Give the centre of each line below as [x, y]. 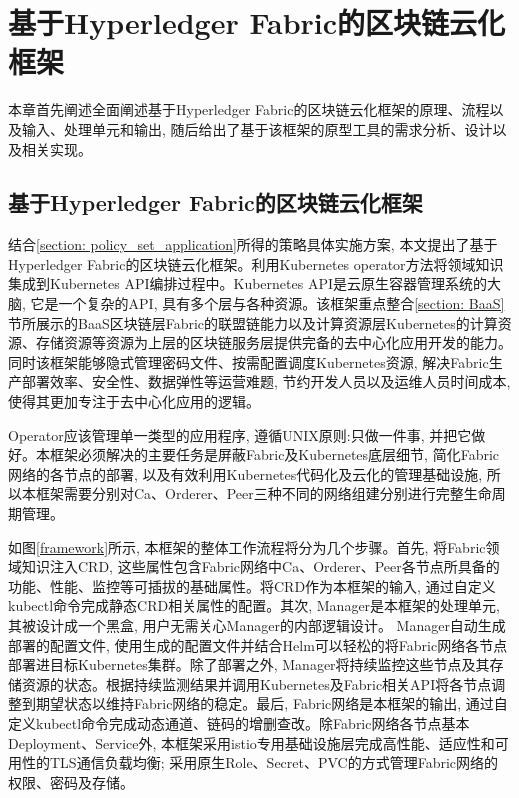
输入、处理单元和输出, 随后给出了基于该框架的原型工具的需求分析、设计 [257, 128]
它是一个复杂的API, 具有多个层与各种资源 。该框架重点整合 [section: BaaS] [267, 303]
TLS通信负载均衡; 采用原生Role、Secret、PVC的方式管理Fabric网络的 [274, 762]
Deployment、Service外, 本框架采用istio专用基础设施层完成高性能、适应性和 [251, 742]
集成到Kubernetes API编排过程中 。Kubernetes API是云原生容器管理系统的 [247, 283]
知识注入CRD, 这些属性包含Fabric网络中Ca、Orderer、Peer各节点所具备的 [260, 566]
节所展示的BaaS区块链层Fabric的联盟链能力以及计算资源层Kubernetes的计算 [253, 322]
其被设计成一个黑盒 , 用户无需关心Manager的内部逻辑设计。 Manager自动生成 [257, 624]
